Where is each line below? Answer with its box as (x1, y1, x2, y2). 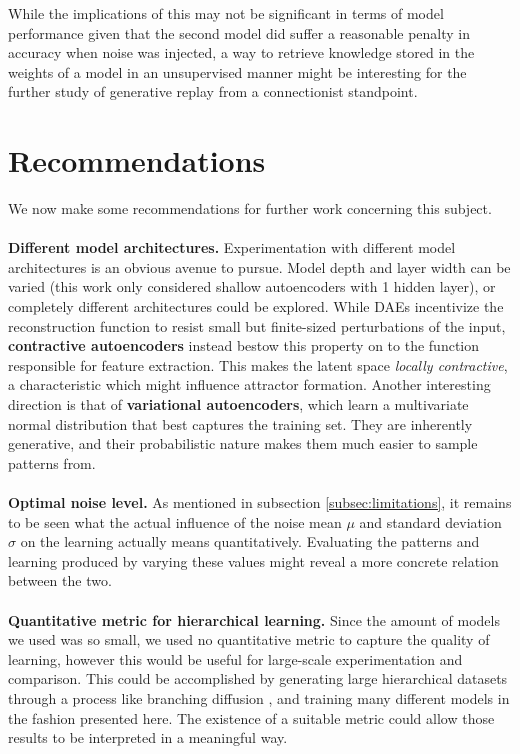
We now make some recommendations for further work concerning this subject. (8, 198, 492, 219)
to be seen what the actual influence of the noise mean (8, 511, 342, 532)
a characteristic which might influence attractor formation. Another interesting (8, 374, 491, 395)
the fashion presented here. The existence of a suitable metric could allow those (8, 707, 495, 728)
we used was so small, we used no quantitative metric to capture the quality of (8, 629, 490, 650)
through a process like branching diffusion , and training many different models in (8, 687, 510, 708)
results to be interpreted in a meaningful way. (8, 727, 288, 748)
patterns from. (8, 452, 96, 473)
